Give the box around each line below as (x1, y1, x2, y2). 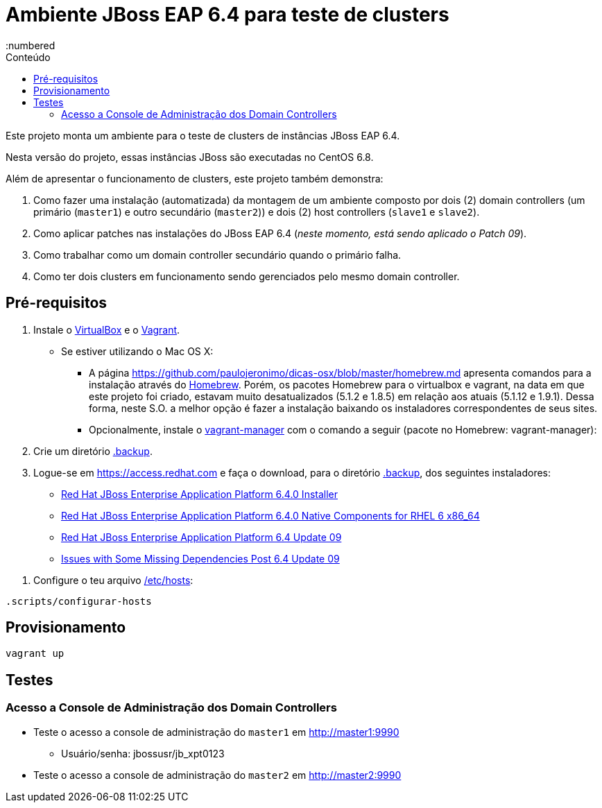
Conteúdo (6, 51, 51, 63)
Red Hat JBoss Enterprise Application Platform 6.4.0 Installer (61, 488, 338, 500)
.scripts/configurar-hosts (6, 595, 152, 607)
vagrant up (6, 648, 64, 660)
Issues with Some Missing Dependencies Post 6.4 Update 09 (61, 552, 340, 565)
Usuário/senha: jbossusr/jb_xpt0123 (61, 747, 225, 759)
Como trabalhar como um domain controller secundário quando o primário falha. (33, 248, 402, 261)
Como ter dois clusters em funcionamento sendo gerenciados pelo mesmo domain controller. (33, 270, 460, 282)
